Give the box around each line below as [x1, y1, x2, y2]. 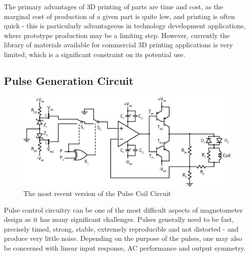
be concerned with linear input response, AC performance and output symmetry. [4, 243, 246, 253]
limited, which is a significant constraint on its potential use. [4, 49, 186, 59]
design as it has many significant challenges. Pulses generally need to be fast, [4, 214, 234, 224]
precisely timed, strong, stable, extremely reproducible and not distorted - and [4, 223, 239, 234]
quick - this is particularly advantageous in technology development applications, [4, 20, 246, 31]
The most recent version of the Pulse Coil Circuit [23, 188, 171, 198]
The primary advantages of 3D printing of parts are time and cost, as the [4, 1, 224, 11]
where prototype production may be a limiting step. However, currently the [4, 30, 230, 40]
